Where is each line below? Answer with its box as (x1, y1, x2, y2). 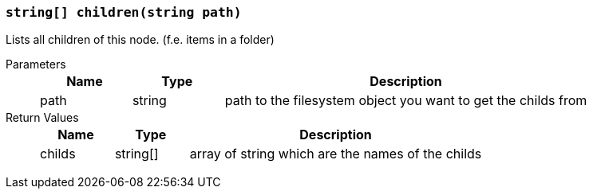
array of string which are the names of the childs (189, 146, 482, 162)
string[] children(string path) (6, 5, 242, 20)
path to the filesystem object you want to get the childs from (224, 92, 587, 109)
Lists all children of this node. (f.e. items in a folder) (6, 33, 275, 47)
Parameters (6, 57, 66, 72)
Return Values (6, 111, 79, 125)
